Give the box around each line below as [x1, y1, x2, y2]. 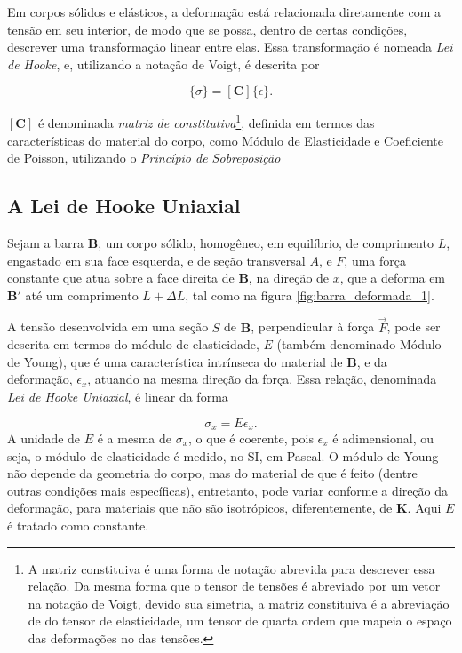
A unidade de [7, 429, 81, 448]
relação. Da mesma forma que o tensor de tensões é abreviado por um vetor [28, 577, 441, 595]
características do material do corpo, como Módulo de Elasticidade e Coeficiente [7, 131, 443, 149]
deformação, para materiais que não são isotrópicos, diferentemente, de [7, 498, 393, 517]
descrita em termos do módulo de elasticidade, [7, 335, 259, 354]
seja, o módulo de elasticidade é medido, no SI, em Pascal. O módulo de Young [7, 446, 439, 465]
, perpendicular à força [251, 317, 375, 336]
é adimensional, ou [332, 429, 434, 448]
